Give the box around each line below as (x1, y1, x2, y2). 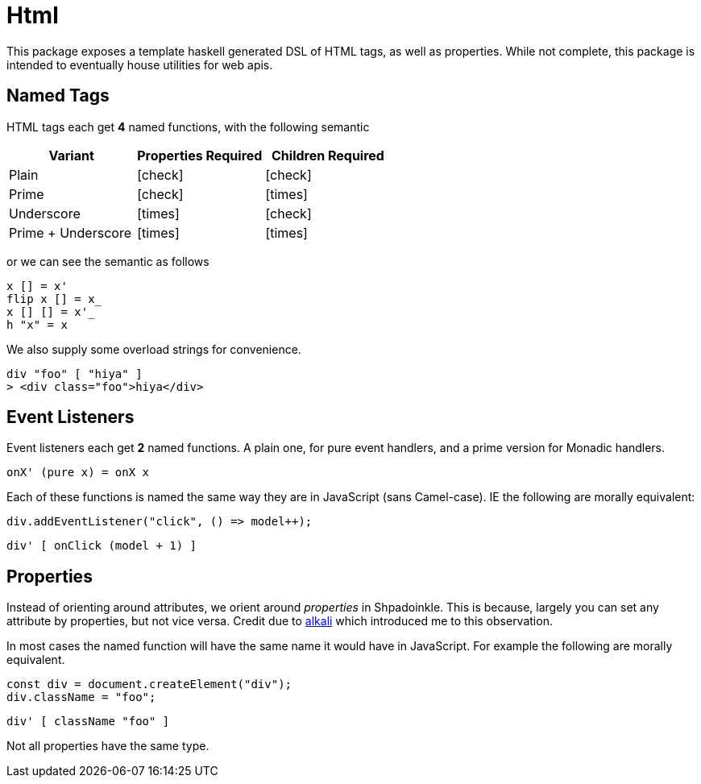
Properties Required (137, 147, 263, 164)
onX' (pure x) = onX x (6, 466, 150, 479)
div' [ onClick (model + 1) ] (6, 539, 197, 553)
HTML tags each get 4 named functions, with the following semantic (6, 119, 370, 134)
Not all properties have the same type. (6, 739, 209, 753)
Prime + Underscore (9, 224, 131, 241)
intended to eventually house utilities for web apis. (6, 57, 273, 72)
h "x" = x (6, 317, 68, 331)
